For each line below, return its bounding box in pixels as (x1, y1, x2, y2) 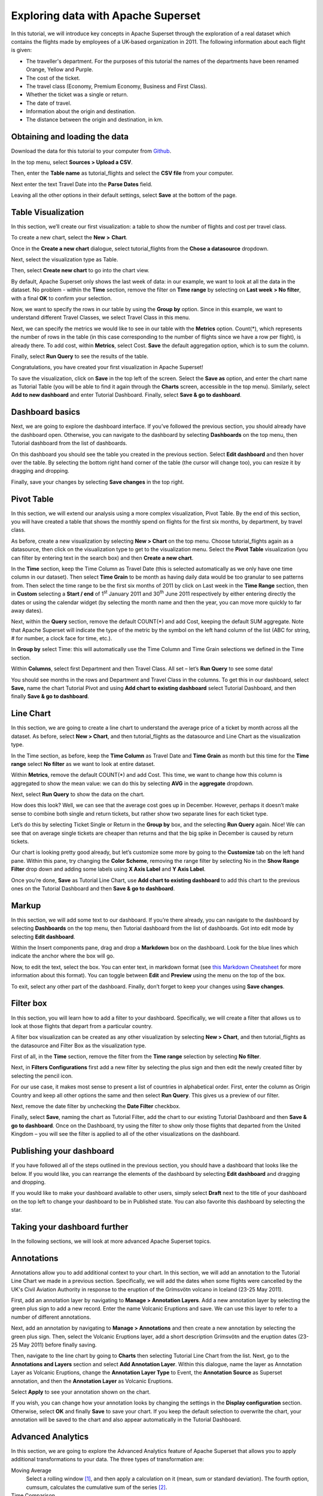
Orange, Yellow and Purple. (26, 66, 94, 73)
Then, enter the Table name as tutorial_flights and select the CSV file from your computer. (11, 169, 234, 177)
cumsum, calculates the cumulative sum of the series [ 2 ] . (26, 1483, 167, 1491)
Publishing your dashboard (11, 1146, 114, 1156)
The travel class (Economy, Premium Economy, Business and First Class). (26, 83, 208, 90)
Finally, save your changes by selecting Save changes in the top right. (11, 478, 185, 485)
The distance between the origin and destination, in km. (26, 116, 164, 123)
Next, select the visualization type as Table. (11, 256, 118, 263)
